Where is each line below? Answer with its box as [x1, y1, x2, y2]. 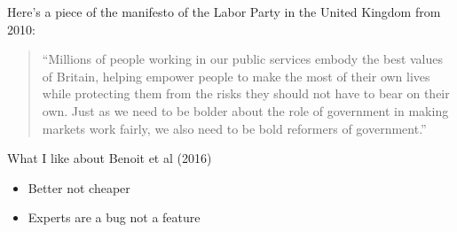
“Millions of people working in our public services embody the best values [42, 50, 444, 68]
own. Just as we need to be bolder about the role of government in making [42, 101, 449, 120]
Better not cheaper [28, 178, 130, 197]
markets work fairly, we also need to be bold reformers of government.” [42, 119, 427, 137]
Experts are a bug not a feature [28, 208, 201, 227]
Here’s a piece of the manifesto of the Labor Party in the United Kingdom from [7, 3, 441, 20]
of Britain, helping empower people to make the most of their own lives [42, 66, 430, 85]
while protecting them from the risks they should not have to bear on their [42, 84, 450, 103]
